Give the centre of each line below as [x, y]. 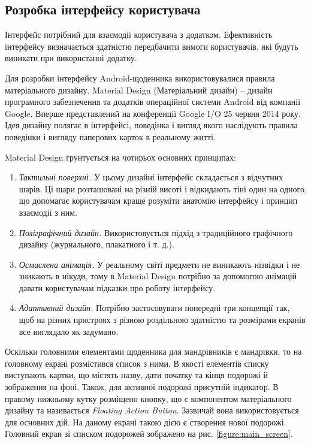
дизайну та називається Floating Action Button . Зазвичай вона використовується [152, 410]
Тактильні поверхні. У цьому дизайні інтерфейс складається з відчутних [151, 177]
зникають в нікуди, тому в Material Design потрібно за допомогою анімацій [158, 276]
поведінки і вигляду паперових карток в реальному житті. [110, 136]
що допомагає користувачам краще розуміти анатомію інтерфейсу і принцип [158, 200]
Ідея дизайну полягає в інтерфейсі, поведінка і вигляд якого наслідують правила [151, 125]
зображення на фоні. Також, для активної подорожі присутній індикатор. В [142, 387]
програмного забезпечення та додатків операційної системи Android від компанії [153, 102]
